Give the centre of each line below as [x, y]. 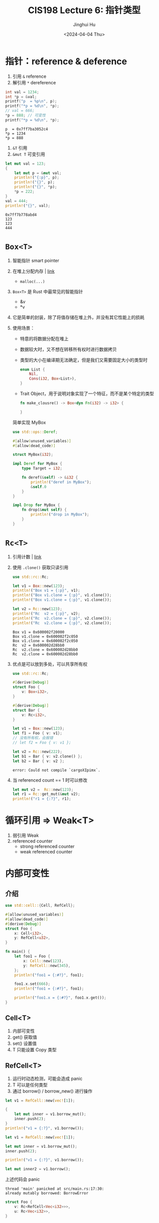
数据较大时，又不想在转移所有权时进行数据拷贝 [68, 349]
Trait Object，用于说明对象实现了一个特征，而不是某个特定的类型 [87, 394]
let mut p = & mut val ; [38, 173]
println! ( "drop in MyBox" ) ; [60, 515]
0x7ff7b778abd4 [21, 215]
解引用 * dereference [34, 82]
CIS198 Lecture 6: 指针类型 [84, 10]
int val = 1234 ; [22, 92]
